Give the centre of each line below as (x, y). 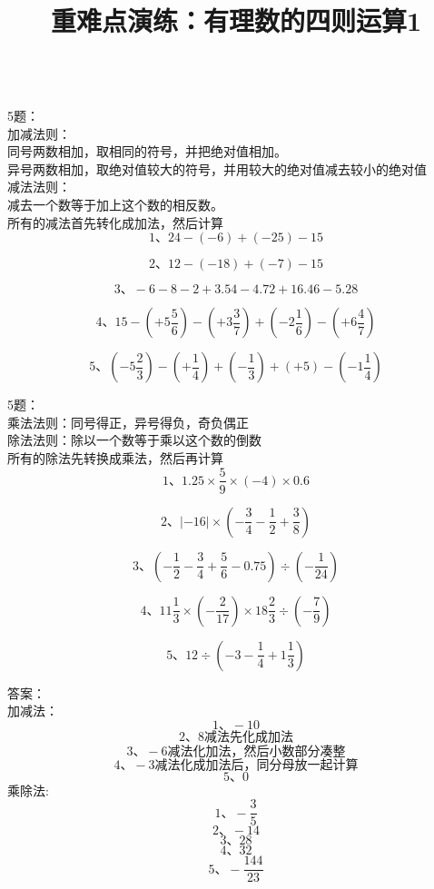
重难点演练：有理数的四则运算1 (236, 20)
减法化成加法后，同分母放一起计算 (256, 765)
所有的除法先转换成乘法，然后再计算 (115, 457)
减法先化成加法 (249, 737)
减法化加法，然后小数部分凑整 (256, 751)
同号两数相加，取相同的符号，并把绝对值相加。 (147, 151)
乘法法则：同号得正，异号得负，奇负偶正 (128, 422)
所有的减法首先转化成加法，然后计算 (115, 222)
